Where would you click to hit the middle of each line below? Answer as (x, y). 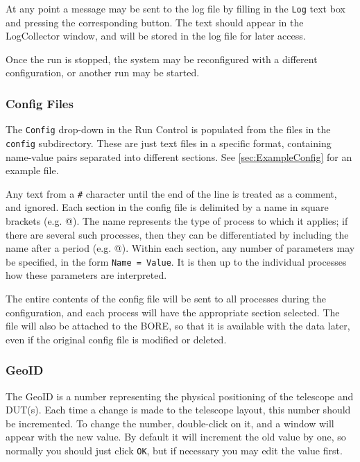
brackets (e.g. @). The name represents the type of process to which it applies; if (177, 221)
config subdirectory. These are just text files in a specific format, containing (169, 143)
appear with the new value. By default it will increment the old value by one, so (176, 437)
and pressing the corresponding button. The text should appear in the (155, 22)
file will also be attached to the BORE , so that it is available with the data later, (178, 326)
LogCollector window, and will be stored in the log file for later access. (156, 36)
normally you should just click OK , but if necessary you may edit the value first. (174, 450)
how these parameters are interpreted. (86, 275)
